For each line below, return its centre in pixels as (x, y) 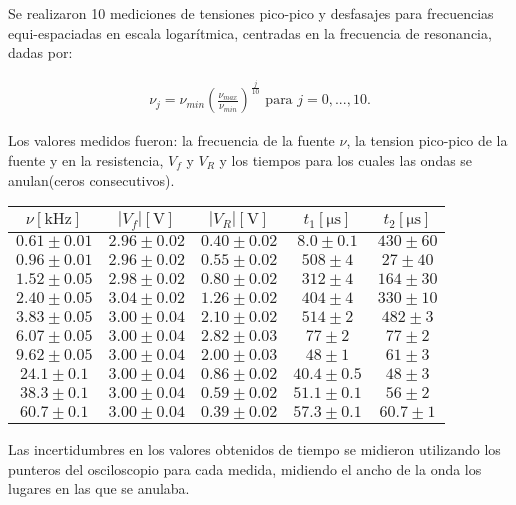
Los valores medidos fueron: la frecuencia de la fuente (171, 140)
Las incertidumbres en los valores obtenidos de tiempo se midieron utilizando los (254, 449)
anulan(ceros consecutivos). (91, 179)
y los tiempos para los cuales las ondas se (346, 159)
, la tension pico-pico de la (427, 140)
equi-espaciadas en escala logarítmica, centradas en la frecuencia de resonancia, (250, 32)
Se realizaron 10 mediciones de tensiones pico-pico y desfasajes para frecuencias (251, 13)
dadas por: (40, 52)
